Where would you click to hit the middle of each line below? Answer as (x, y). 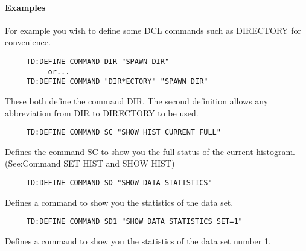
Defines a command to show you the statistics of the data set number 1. (138, 240)
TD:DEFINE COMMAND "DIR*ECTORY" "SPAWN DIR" (117, 82)
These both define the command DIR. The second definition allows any (137, 100)
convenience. (28, 42)
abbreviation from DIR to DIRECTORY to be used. (102, 113)
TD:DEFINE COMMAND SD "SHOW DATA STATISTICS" (119, 183)
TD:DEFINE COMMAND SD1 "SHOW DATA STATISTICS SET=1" (134, 222)
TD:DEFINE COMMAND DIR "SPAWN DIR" (98, 61)
